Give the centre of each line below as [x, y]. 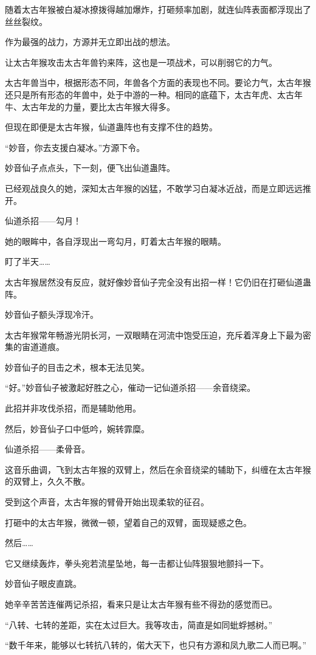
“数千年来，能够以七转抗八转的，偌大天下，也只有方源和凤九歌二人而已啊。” [156, 645]
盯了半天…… [28, 261]
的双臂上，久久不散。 [47, 481]
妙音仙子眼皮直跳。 [43, 583]
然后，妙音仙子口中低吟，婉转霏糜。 [77, 428]
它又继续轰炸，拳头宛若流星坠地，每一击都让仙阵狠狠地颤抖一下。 [137, 563]
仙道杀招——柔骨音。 [47, 449]
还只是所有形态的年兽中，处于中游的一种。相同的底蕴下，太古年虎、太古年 [154, 94]
